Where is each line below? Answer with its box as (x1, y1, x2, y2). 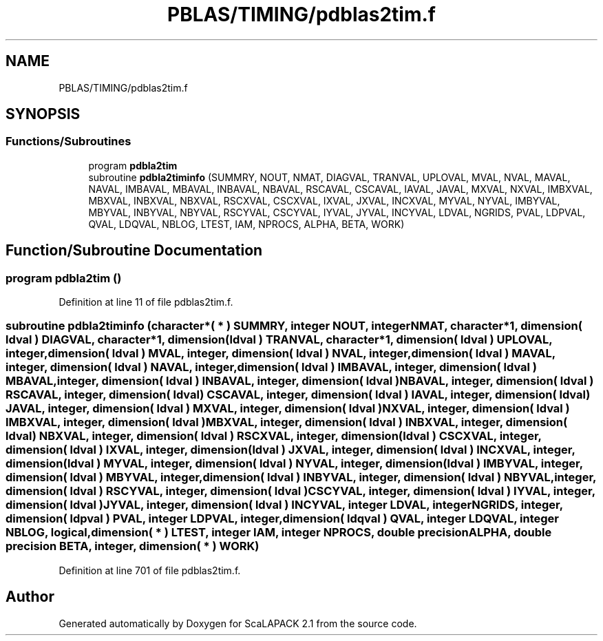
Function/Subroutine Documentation (6, 242, 263, 260)
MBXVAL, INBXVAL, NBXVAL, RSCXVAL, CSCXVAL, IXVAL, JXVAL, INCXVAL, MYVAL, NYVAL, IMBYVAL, (88, 194, 560, 207)
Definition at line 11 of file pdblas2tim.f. (59, 296, 233, 308)
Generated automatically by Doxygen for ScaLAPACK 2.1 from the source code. (59, 617, 417, 629)
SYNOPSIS (6, 105, 81, 123)
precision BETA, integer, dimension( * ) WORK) (6, 539, 260, 554)
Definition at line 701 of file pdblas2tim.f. (59, 564, 241, 576)
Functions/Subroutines (6, 134, 131, 149)
